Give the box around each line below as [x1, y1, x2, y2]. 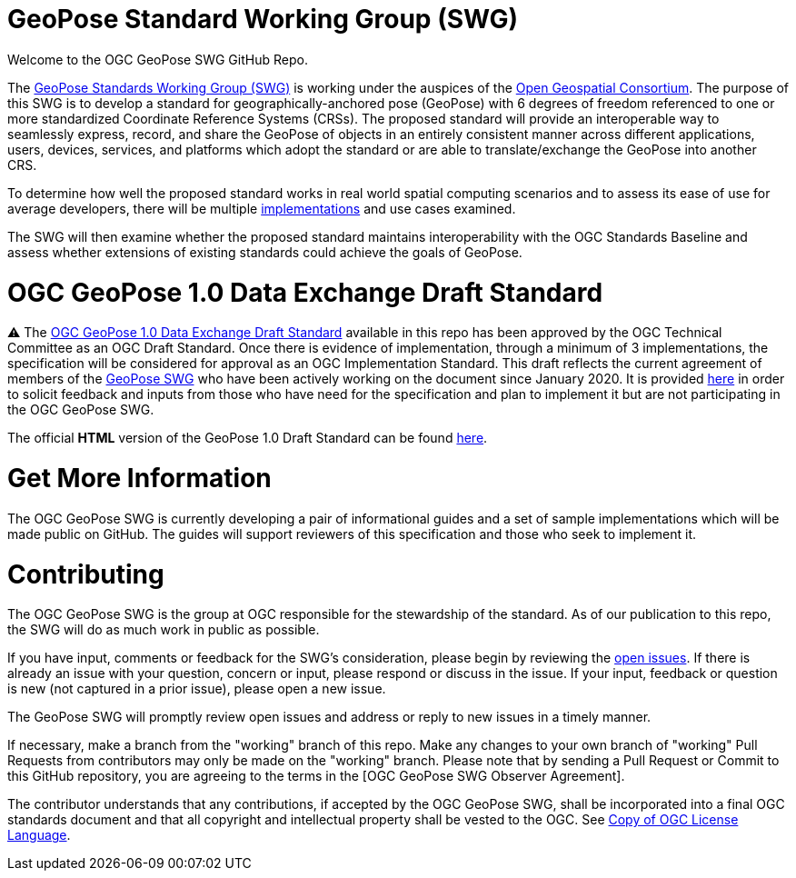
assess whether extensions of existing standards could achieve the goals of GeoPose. [7, 244, 522, 260]
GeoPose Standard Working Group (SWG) [7, 4, 518, 35]
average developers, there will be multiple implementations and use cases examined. [7, 200, 516, 216]
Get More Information [7, 463, 272, 494]
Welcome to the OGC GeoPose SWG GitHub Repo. [7, 51, 308, 67]
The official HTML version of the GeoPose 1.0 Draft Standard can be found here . [7, 430, 488, 446]
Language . [7, 827, 71, 843]
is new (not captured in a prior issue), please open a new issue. [7, 681, 386, 697]
